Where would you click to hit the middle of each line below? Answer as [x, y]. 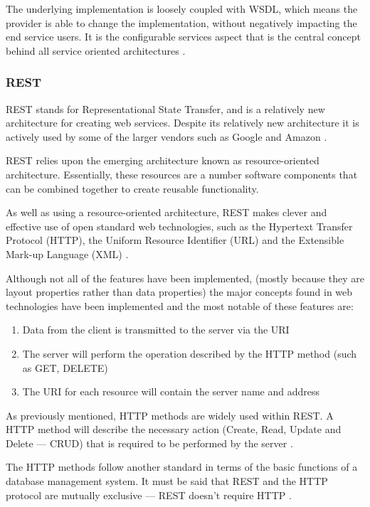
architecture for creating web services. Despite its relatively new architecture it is [183, 123]
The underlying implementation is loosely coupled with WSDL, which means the [182, 9]
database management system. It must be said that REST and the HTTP [167, 481]
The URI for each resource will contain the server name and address [171, 391]
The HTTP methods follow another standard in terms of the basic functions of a [182, 467]
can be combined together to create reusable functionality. [132, 188]
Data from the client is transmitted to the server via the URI [156, 330]
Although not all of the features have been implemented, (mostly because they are [185, 278]
